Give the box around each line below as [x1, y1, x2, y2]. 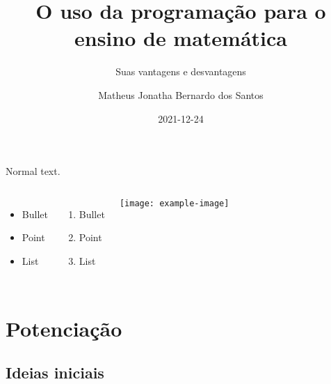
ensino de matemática [74, 24, 287, 52]
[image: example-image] [119, 198, 229, 208]
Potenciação [6, 314, 122, 342]
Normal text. [6, 164, 60, 178]
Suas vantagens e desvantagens [115, 64, 246, 79]
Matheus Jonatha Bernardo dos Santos [98, 87, 264, 102]
